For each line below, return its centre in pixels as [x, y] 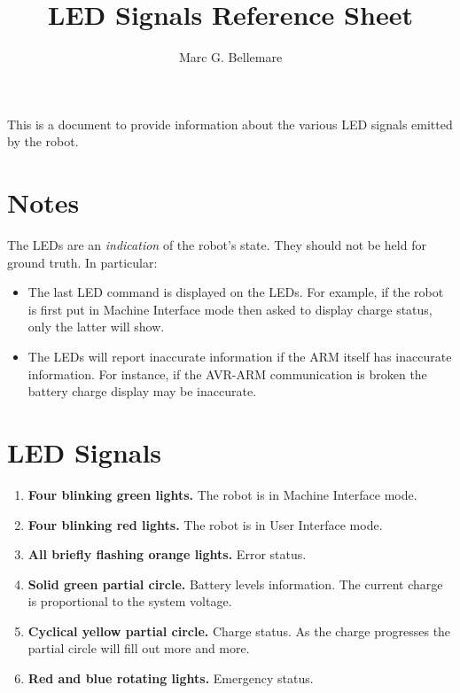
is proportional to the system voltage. [130, 601]
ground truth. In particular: [82, 262]
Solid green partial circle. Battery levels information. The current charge [235, 584]
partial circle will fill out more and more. [139, 648]
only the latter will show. [96, 327]
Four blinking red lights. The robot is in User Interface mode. [205, 524]
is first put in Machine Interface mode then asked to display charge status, [230, 309]
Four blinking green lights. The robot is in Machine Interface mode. [222, 494]
